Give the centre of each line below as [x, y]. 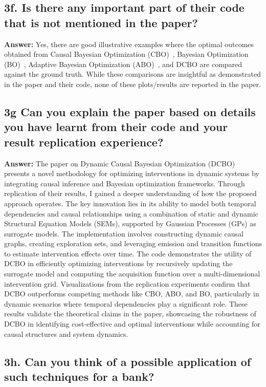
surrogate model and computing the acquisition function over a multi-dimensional [132, 274]
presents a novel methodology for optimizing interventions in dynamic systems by [132, 173]
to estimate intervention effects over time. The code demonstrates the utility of [128, 253]
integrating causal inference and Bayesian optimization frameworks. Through [125, 183]
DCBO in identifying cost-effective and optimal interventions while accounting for [132, 324]
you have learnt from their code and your [116, 127]
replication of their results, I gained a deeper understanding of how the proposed [130, 193]
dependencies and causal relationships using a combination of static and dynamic [131, 213]
